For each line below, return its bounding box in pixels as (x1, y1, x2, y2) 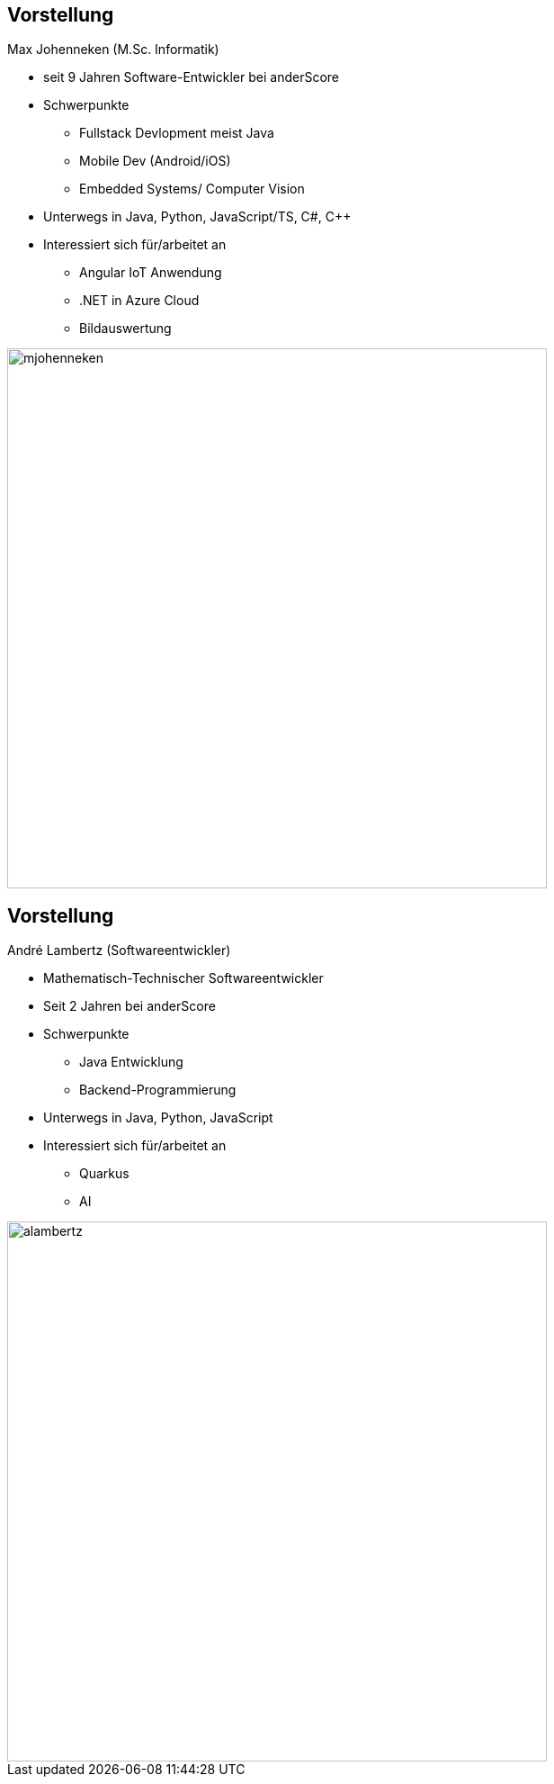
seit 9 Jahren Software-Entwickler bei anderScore (43, 69, 339, 86)
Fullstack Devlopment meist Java (79, 125, 274, 141)
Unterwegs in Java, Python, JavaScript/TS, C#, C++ (43, 209, 352, 225)
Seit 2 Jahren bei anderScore (43, 998, 216, 1014)
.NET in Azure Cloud (79, 293, 200, 309)
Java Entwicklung (79, 1054, 183, 1070)
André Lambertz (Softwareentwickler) (7, 942, 231, 959)
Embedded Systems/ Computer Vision (79, 181, 305, 197)
